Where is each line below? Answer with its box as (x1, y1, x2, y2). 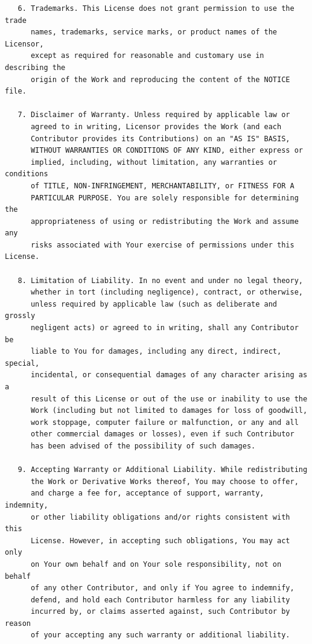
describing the (5, 63, 66, 72)
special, (5, 359, 40, 368)
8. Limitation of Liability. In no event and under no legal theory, (18, 276, 303, 285)
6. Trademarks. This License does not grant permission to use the (18, 4, 294, 13)
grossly (5, 311, 36, 320)
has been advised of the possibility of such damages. (30, 441, 256, 450)
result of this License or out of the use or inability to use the (30, 394, 308, 403)
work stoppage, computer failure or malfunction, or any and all (30, 418, 299, 427)
